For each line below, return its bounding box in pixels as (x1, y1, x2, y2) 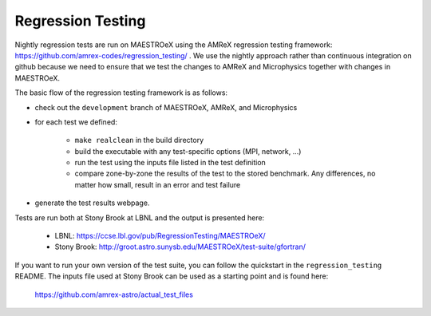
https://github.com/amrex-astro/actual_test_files (34, 290, 193, 299)
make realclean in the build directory (74, 136, 204, 145)
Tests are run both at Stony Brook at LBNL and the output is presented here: (14, 212, 265, 223)
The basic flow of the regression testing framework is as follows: (14, 88, 227, 97)
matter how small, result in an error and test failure (74, 180, 241, 189)
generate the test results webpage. (34, 198, 150, 207)
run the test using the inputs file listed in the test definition (74, 158, 267, 168)
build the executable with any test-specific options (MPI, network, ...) (74, 146, 302, 156)
